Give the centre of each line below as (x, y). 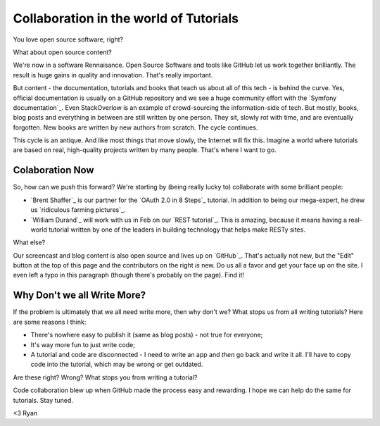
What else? (29, 242)
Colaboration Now (53, 170)
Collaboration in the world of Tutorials (126, 18)
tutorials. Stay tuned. (43, 400)
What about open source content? (62, 52)
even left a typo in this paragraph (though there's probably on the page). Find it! (129, 275)
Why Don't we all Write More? (80, 295)
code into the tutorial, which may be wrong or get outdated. (117, 364)
